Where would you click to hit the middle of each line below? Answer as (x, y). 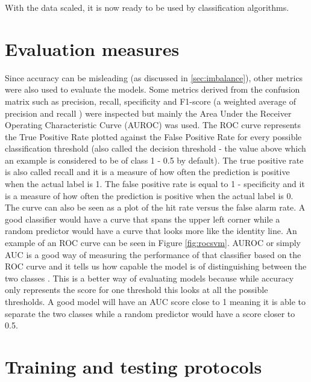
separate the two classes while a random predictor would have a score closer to (150, 313)
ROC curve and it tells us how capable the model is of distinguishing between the (156, 266)
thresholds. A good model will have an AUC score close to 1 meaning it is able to (155, 301)
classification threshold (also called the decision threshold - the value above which (155, 148)
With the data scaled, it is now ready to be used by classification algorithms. (147, 7)
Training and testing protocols (134, 366)
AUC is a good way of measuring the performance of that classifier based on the (153, 254)
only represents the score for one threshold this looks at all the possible (137, 290)
